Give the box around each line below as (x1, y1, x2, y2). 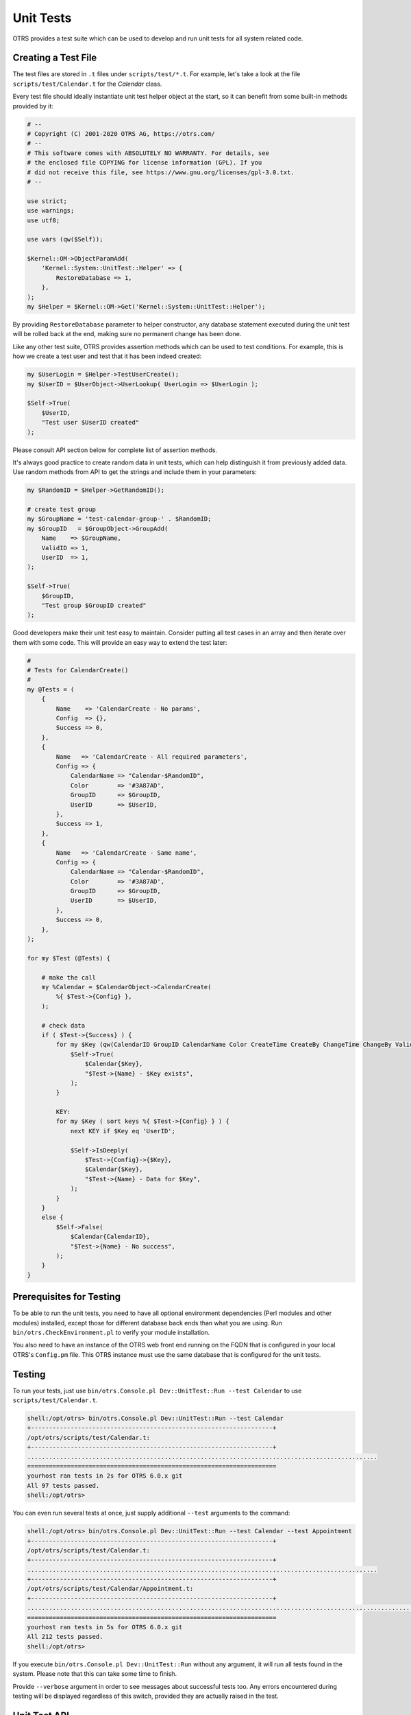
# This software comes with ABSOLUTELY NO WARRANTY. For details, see (27, 149, 270, 157)
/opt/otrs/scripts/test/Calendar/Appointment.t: (27, 1585, 194, 1593)
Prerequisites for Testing (12, 1291, 121, 1303)
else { (41, 1214, 64, 1221)
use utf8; (27, 216, 60, 224)
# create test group (27, 506, 96, 514)
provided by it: (12, 102, 54, 110)
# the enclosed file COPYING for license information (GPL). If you (27, 158, 262, 167)
